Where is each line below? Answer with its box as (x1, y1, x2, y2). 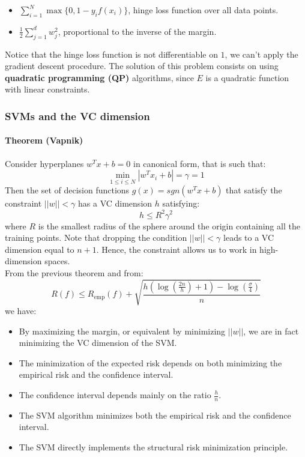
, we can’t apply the (225, 47, 298, 60)
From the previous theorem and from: (5, 266, 143, 279)
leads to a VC (223, 231, 274, 244)
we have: (5, 304, 37, 317)
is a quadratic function (205, 71, 289, 83)
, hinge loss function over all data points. (128, 4, 279, 16)
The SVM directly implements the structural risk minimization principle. (19, 441, 288, 453)
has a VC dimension (78, 197, 152, 210)
